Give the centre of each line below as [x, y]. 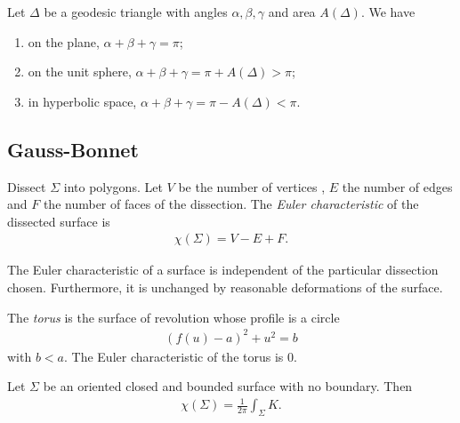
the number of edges [397, 186]
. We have [388, 12]
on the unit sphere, [80, 72]
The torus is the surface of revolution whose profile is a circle [174, 317]
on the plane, [64, 41]
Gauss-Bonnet [73, 149]
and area [292, 12]
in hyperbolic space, [82, 101]
